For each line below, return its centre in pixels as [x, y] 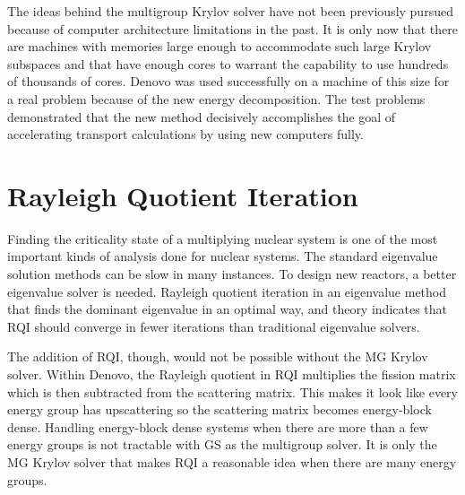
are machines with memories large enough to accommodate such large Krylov [220, 46]
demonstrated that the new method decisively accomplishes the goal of [202, 116]
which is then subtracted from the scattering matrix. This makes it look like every [232, 391]
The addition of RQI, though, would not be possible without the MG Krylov [218, 356]
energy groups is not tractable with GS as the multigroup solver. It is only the [222, 444]
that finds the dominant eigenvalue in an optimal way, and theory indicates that [228, 309]
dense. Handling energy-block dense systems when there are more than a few [218, 426]
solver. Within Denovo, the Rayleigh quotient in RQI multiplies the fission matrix [232, 374]
